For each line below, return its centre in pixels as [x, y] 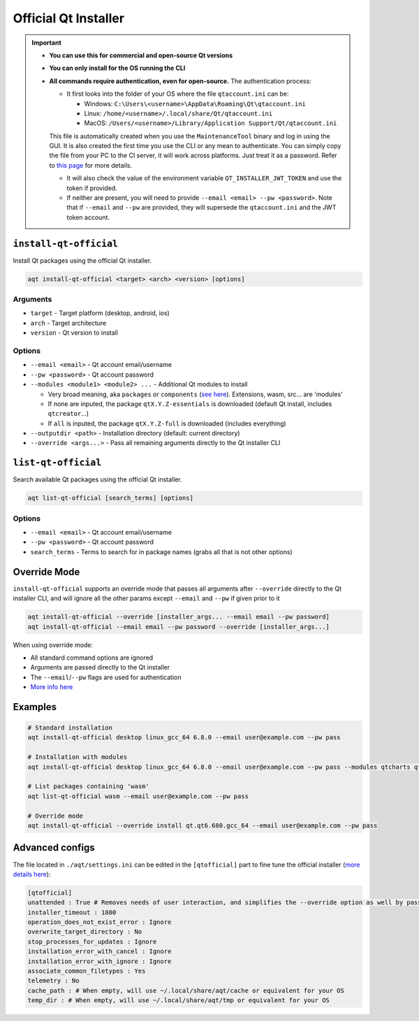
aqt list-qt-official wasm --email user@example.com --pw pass [138, 796]
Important [47, 43]
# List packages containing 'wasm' [88, 787]
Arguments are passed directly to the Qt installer [100, 667]
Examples [35, 707]
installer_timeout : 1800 [72, 912]
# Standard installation [70, 728]
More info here [52, 687]
